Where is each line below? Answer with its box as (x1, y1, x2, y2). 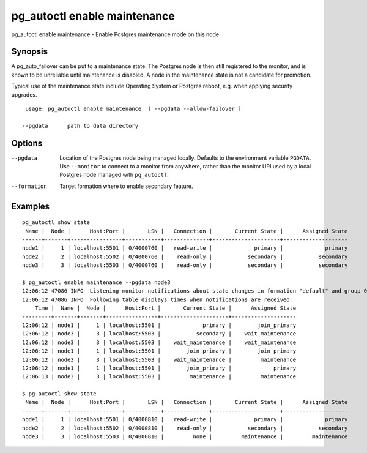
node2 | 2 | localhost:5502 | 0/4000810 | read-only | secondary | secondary (22, 424, 348, 432)
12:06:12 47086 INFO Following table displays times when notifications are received (22, 296, 290, 303)
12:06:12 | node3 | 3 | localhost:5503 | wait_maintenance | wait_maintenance (22, 339, 297, 346)
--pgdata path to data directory (22, 122, 139, 129)
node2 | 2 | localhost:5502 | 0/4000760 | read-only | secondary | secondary (22, 253, 348, 260)
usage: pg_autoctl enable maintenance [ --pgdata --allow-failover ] (25, 105, 242, 113)
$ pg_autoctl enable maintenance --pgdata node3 (22, 279, 171, 286)
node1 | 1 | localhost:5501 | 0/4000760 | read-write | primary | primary (22, 245, 348, 252)
